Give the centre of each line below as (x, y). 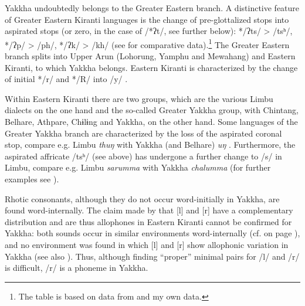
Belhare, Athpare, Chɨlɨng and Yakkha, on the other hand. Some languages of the (151, 121)
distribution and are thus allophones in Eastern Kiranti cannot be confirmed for (148, 221)
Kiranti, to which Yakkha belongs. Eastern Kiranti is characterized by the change (151, 67)
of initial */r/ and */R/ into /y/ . (66, 79)
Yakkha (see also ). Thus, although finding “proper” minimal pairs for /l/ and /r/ (152, 256)
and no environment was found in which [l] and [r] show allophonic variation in (147, 244)
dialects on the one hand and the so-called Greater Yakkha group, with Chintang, (152, 110)
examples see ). (32, 178)
